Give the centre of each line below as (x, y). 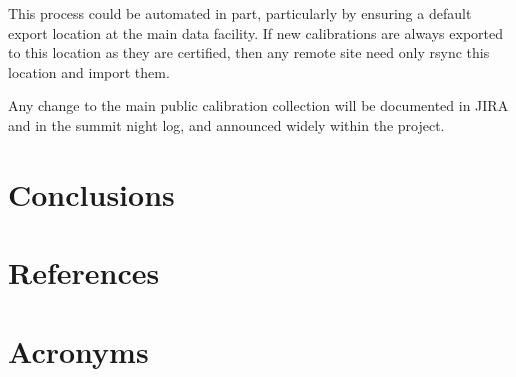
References (84, 272)
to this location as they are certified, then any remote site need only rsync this (249, 52)
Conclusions (91, 193)
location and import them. (89, 71)
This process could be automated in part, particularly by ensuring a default (240, 13)
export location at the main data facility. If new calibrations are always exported (255, 32)
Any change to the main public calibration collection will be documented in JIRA (258, 105)
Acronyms (78, 350)
